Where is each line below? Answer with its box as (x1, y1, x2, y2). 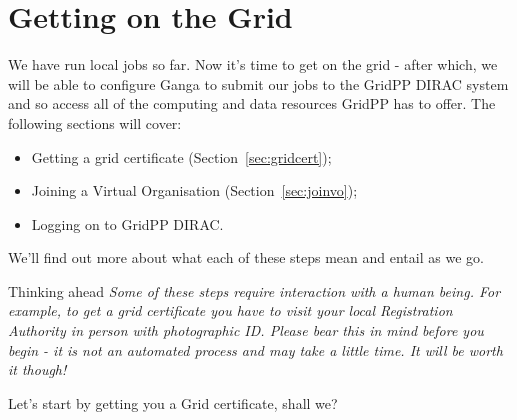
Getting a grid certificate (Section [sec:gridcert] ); (31, 146, 332, 167)
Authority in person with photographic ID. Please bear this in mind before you (8, 320, 484, 341)
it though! (8, 359, 67, 380)
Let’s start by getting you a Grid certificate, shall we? (8, 392, 338, 413)
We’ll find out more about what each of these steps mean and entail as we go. (8, 247, 484, 268)
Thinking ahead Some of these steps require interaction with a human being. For (8, 280, 501, 301)
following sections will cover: (8, 112, 182, 133)
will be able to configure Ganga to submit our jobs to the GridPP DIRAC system (8, 73, 509, 94)
